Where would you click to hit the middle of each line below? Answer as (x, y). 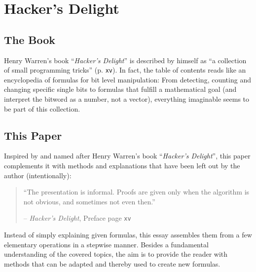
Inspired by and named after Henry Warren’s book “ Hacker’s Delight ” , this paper (127, 156)
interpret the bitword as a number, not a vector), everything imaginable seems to (127, 99)
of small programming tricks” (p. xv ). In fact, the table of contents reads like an (125, 70)
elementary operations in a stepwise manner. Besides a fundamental (106, 244)
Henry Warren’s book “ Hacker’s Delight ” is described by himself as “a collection (125, 60)
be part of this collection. (42, 108)
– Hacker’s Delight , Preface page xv (77, 218)
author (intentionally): (38, 175)
